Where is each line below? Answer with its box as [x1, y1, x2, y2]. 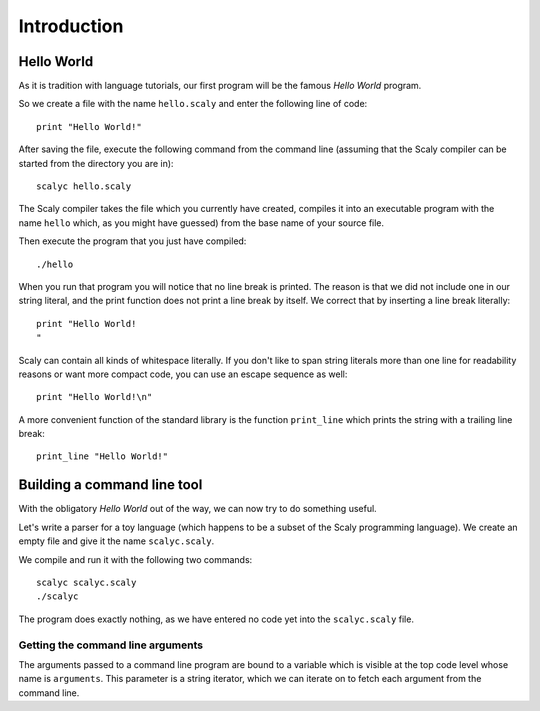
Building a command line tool [18, 476, 203, 494]
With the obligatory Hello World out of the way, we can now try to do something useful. [18, 503, 377, 515]
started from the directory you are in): [18, 157, 174, 169]
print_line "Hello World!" [36, 451, 169, 462]
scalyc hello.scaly [36, 181, 132, 192]
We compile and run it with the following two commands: [18, 553, 253, 565]
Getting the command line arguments [18, 638, 204, 652]
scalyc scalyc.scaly [36, 576, 137, 588]
